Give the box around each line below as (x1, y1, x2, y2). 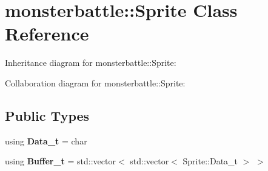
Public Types (5, 106, 90, 124)
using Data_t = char (5, 134, 87, 147)
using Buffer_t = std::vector (5, 155, 116, 167)
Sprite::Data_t (183, 155, 238, 167)
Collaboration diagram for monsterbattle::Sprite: (5, 76, 186, 89)
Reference (5, 21, 89, 46)
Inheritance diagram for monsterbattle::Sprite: (5, 56, 176, 69)
